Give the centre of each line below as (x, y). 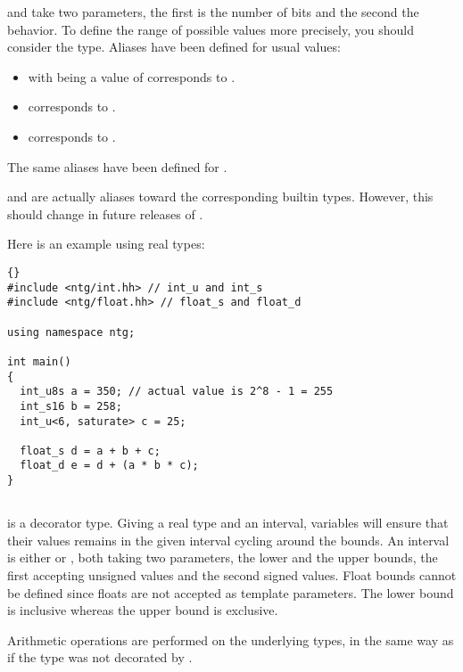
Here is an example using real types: (106, 244)
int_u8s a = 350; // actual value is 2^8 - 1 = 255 (177, 392)
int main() (39, 361)
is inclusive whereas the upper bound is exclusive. (143, 610)
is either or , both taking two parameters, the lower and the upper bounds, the (223, 557)
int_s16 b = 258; (71, 406)
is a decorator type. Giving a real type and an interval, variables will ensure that (228, 523)
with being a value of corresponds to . (132, 76)
